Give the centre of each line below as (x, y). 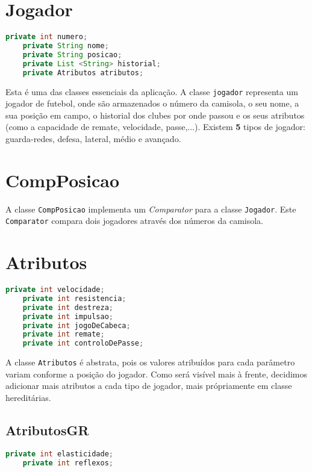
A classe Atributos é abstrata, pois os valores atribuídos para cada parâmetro (150, 362)
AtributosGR (47, 430)
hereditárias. (28, 398)
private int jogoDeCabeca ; (76, 325)
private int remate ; (64, 334)
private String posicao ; (72, 54)
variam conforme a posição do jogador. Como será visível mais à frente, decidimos (157, 374)
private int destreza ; (68, 307)
